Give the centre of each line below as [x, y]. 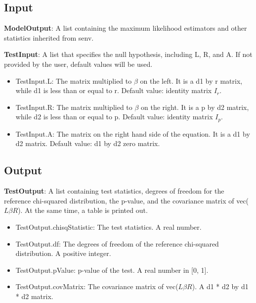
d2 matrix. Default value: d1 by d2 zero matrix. [88, 143]
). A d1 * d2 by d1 [220, 286]
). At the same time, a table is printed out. [83, 210]
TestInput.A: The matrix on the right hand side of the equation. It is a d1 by [133, 133]
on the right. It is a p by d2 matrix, [195, 107]
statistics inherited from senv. [49, 37]
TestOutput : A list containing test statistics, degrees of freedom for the [114, 191]
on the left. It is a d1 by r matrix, [191, 80]
